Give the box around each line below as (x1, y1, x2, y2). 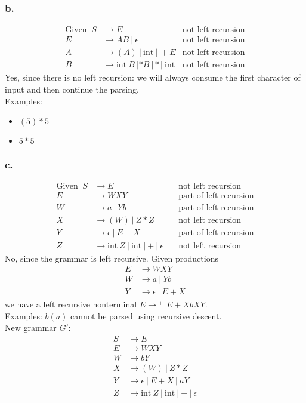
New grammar (5, 321, 57, 334)
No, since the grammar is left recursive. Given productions (5, 251, 218, 264)
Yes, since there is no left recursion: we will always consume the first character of (5, 71, 301, 84)
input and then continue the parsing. (5, 82, 139, 95)
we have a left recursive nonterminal (5, 298, 137, 310)
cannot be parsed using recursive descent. (70, 309, 222, 322)
